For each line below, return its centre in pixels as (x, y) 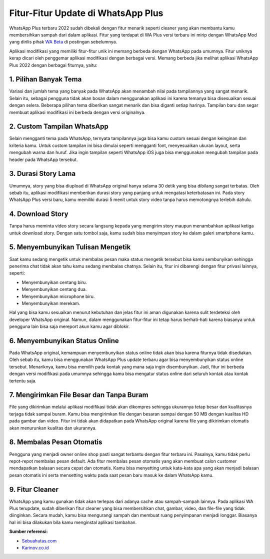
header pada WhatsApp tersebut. (43, 159)
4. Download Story (39, 214)
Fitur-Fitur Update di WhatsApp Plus (86, 13)
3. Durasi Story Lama (42, 174)
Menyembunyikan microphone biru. (58, 296)
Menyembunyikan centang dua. (54, 289)
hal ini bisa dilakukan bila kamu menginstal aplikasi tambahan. (73, 522)
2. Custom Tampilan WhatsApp (59, 127)
